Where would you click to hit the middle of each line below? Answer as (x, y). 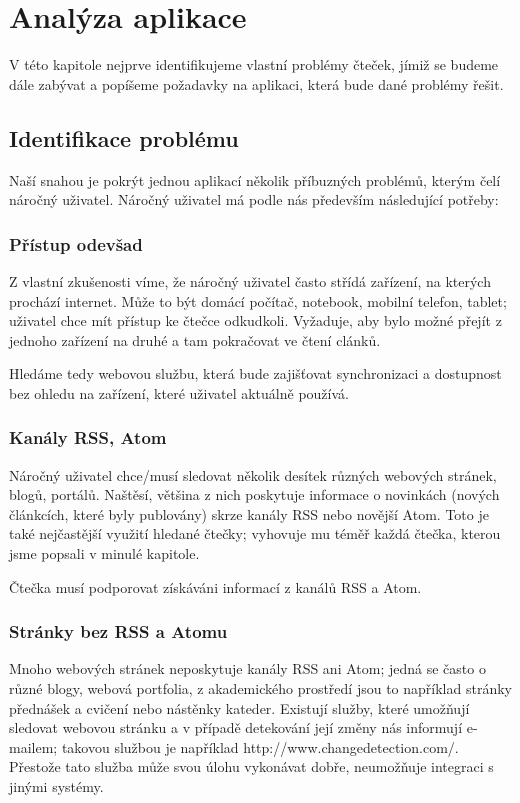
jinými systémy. (56, 786)
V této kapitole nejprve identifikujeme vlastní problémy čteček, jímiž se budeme (254, 64)
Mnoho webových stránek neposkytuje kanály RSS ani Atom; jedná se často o (247, 668)
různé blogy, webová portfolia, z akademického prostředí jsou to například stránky (260, 688)
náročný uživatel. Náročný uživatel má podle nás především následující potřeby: (254, 199)
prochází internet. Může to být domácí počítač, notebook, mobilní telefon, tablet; (258, 300)
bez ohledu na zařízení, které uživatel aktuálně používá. (179, 392)
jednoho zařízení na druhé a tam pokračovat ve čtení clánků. (195, 339)
